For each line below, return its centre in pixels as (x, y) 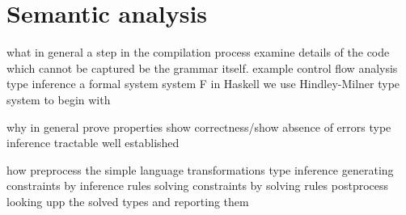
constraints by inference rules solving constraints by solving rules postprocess (198, 185)
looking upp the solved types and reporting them (128, 201)
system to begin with (59, 99)
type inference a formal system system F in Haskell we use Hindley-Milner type (203, 84)
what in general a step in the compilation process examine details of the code (198, 52)
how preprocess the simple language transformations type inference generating (200, 169)
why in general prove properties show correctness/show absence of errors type (199, 126)
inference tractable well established (93, 143)
